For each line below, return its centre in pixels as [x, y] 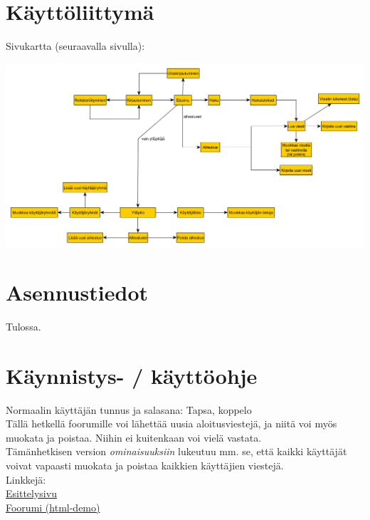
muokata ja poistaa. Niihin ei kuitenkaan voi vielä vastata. [134, 437]
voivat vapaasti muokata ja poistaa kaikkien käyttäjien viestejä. [145, 465]
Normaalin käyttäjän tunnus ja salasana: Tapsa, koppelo [129, 409]
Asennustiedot [77, 292]
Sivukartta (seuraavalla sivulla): [75, 46]
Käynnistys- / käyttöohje [132, 375]
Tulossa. [23, 326]
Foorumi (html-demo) [53, 507]
